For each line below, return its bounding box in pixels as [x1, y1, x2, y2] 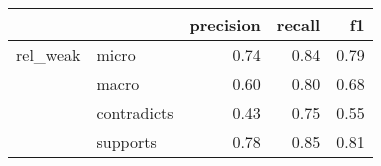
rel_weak [16, 43, 81, 66]
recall [276, 13, 321, 36]
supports [96, 130, 157, 153]
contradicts [96, 101, 174, 124]
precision [189, 13, 261, 36]
